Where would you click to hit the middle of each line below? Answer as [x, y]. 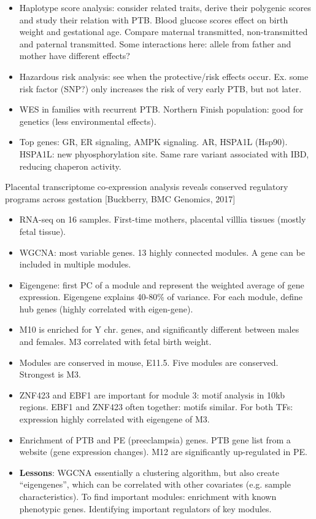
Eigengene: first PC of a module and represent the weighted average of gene [162, 284]
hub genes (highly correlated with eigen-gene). [106, 308]
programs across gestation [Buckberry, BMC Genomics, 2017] [120, 198]
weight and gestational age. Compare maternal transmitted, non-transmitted [164, 32]
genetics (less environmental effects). [88, 121]
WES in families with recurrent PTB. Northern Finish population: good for [161, 109]
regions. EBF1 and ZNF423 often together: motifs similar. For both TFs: [156, 407]
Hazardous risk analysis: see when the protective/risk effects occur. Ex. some [164, 76]
